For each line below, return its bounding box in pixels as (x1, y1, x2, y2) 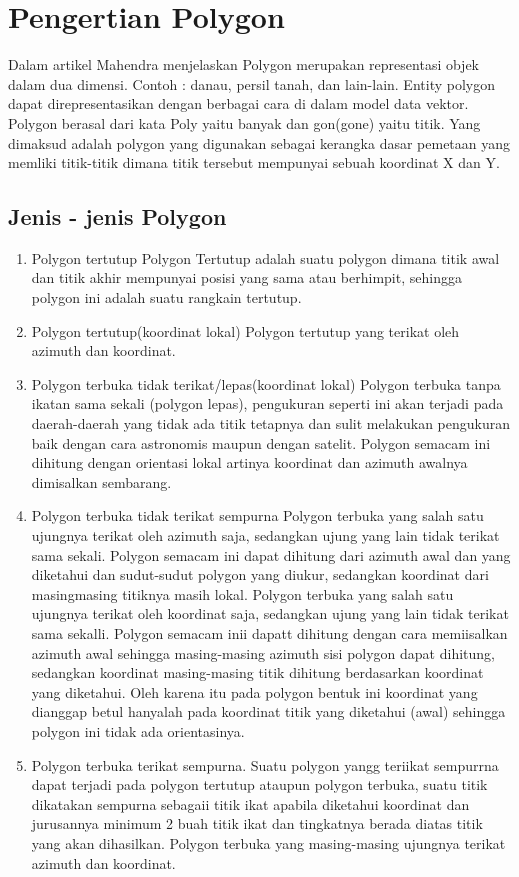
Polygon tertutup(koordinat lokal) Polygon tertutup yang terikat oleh (31, 320, 460, 341)
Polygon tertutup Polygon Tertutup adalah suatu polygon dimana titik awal (31, 247, 500, 268)
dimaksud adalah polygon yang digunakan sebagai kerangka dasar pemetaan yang (8, 132, 511, 153)
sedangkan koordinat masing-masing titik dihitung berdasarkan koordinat (31, 662, 484, 683)
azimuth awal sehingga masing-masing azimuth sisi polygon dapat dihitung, (31, 642, 495, 663)
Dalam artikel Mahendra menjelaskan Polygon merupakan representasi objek (8, 54, 480, 75)
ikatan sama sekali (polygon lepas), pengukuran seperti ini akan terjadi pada (31, 393, 504, 414)
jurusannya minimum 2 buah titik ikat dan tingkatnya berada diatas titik (31, 813, 483, 834)
